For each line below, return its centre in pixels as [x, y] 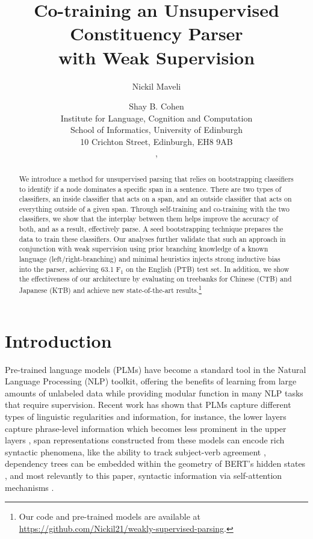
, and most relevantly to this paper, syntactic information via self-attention [144, 475]
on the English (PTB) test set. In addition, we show [208, 269]
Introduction [58, 340]
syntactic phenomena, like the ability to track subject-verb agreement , [135, 451]
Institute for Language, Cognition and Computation [156, 118]
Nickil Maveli [156, 86]
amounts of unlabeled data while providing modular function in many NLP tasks [154, 393]
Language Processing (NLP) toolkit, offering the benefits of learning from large [151, 381]
